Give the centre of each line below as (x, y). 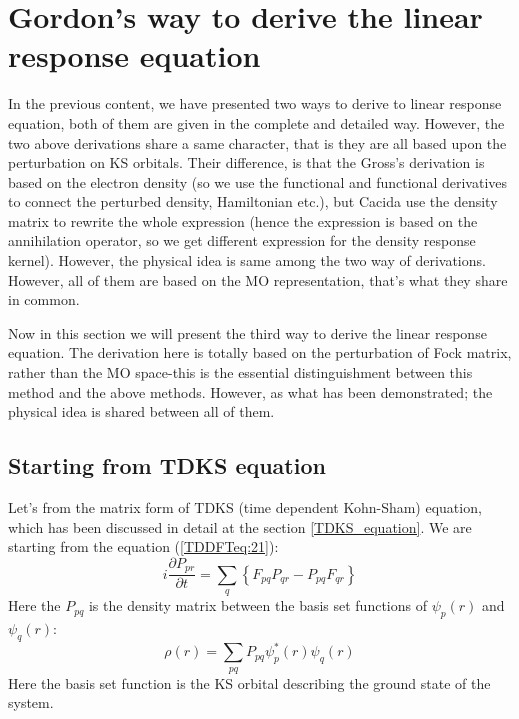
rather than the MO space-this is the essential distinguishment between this (240, 372)
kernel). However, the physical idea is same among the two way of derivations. (247, 260)
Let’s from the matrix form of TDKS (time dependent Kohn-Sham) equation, (245, 507)
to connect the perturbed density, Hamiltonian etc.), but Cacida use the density (253, 201)
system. (31, 702)
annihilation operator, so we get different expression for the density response (242, 240)
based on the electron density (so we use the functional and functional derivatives (258, 181)
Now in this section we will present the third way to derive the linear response (247, 332)
